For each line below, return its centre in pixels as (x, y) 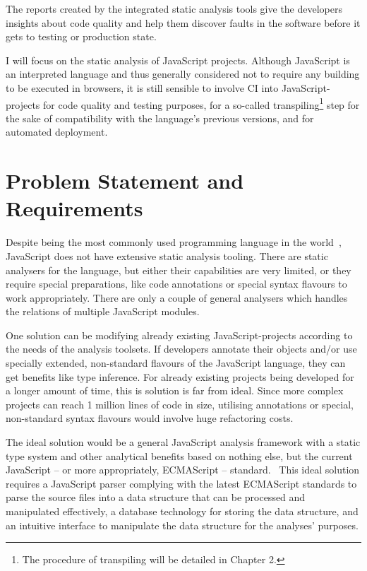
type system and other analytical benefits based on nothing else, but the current (179, 455)
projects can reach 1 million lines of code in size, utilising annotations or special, (180, 404)
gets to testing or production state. (81, 36)
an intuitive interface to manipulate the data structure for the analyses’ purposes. (182, 525)
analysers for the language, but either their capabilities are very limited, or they (179, 270)
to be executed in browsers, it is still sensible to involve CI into (142, 87)
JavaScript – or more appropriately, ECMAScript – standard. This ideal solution (183, 470)
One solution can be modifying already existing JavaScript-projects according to (179, 335)
